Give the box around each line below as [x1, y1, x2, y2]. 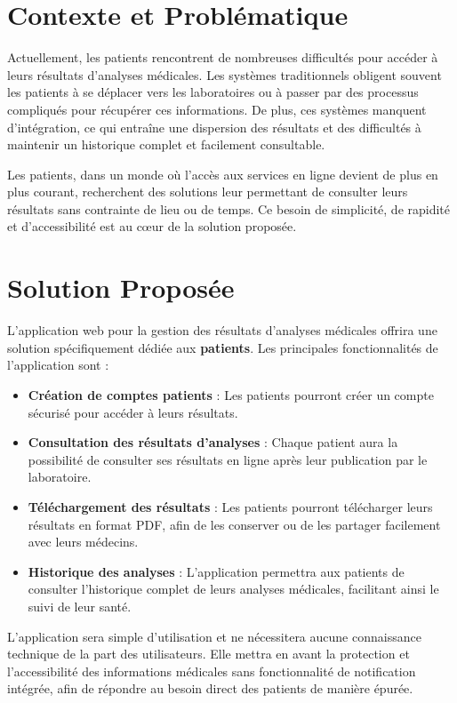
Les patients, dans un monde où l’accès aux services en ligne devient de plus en [7, 164, 438, 183]
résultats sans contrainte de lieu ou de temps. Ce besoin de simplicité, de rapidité [7, 199, 451, 218]
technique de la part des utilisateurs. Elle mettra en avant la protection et [7, 644, 410, 663]
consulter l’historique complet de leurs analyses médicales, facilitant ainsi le [28, 579, 439, 598]
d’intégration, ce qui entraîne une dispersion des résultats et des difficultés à [7, 117, 421, 136]
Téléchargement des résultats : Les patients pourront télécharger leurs [28, 497, 433, 515]
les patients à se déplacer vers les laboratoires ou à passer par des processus [7, 83, 419, 101]
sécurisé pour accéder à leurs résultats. [28, 403, 238, 421]
